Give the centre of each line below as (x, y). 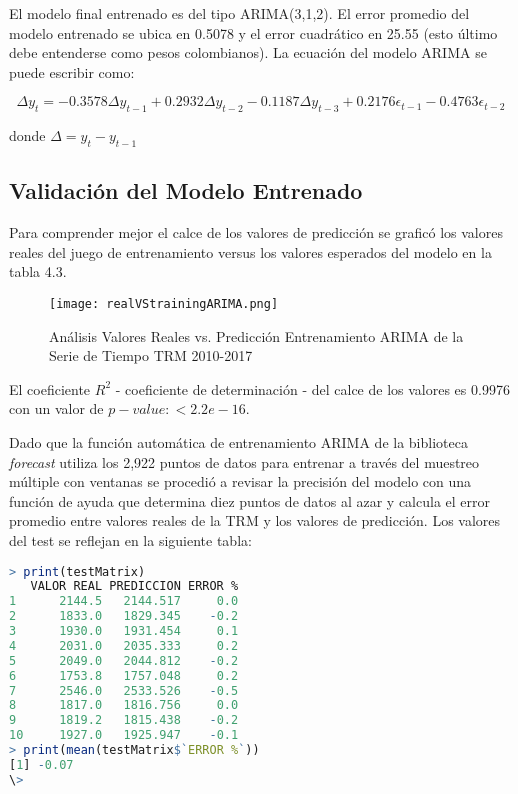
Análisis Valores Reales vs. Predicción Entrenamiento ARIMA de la (256, 335)
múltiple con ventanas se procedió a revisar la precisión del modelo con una (240, 481)
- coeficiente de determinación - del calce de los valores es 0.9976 (312, 388)
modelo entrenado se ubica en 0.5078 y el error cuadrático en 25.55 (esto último (253, 32)
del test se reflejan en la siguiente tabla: (130, 539)
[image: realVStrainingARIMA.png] (164, 303)
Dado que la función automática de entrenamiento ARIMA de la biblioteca (238, 441)
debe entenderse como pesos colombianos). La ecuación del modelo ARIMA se (248, 52)
